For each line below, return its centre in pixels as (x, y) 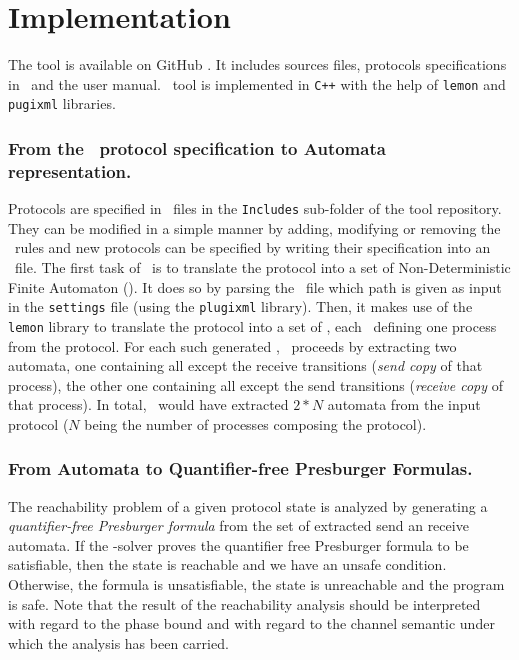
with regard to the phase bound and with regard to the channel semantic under (251, 623)
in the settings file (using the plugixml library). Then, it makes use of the (240, 306)
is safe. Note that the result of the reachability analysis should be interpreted (244, 603)
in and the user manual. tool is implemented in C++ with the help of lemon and (257, 83)
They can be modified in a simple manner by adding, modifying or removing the (254, 227)
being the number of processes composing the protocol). (255, 423)
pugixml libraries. (62, 103)
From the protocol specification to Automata (197, 147)
